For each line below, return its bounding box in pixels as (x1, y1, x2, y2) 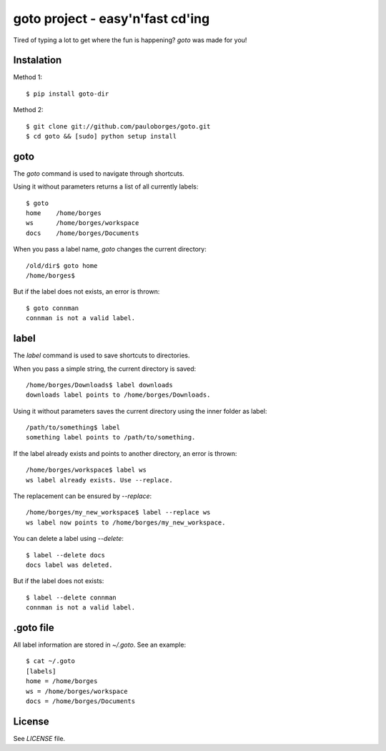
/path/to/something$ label (26, 424, 121, 432)
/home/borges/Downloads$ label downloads (26, 381, 173, 389)
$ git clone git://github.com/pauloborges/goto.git (26, 122, 211, 130)
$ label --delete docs (26, 551, 106, 559)
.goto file (13, 622, 54, 634)
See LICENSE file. (13, 734, 66, 742)
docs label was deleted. (26, 561, 113, 569)
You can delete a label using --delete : (13, 534, 124, 543)
